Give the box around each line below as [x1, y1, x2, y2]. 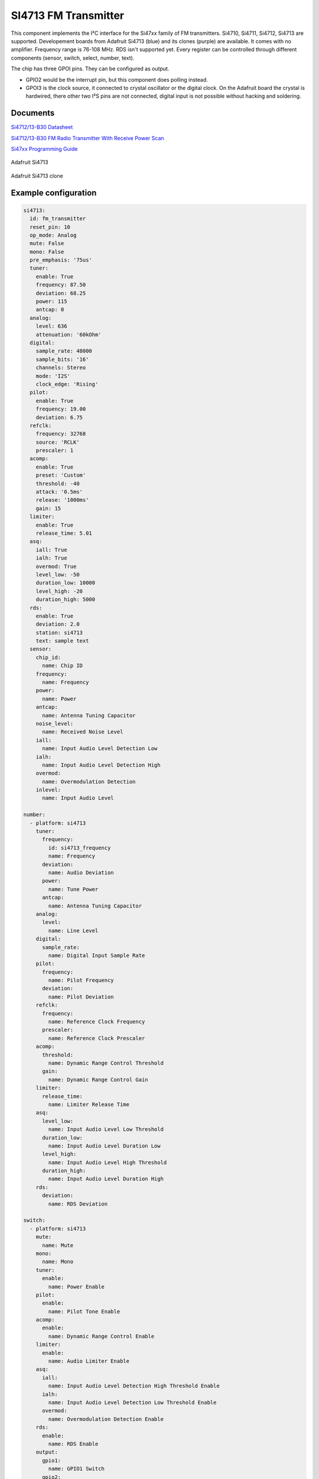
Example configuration [11, 188, 97, 198]
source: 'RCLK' [35, 438, 80, 445]
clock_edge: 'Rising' [35, 380, 99, 387]
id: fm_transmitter [30, 215, 86, 222]
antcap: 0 [35, 306, 64, 313]
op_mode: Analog [30, 231, 77, 238]
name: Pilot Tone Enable [48, 1308, 121, 1315]
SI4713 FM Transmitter [11, 9, 124, 22]
